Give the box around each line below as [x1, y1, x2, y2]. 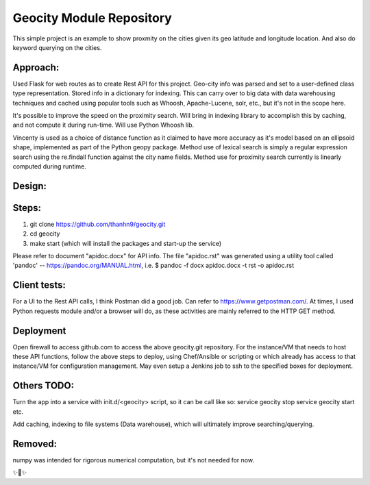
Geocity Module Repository [12, 10, 173, 25]
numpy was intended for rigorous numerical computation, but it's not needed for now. [12, 456, 255, 464]
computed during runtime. [12, 162, 87, 171]
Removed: [12, 438, 58, 449]
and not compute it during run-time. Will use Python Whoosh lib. [12, 121, 195, 129]
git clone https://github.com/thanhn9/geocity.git [29, 220, 166, 228]
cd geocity [29, 229, 60, 238]
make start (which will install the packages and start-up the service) [29, 239, 222, 247]
